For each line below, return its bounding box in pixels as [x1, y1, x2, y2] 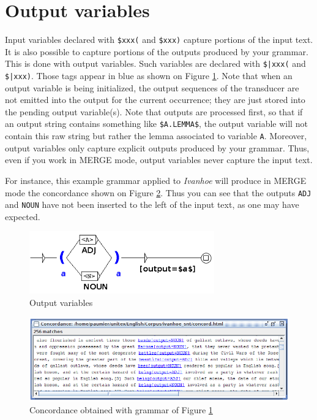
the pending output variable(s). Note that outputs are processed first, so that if [5, 105, 303, 118]
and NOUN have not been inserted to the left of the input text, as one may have [5, 198, 299, 211]
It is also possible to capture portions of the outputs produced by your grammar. [5, 45, 308, 58]
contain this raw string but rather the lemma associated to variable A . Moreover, [5, 129, 307, 142]
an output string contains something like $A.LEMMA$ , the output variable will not [5, 117, 308, 130]
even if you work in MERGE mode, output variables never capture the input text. [5, 153, 313, 166]
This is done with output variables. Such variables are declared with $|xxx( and [5, 57, 306, 70]
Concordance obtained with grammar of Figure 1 [29, 403, 213, 416]
